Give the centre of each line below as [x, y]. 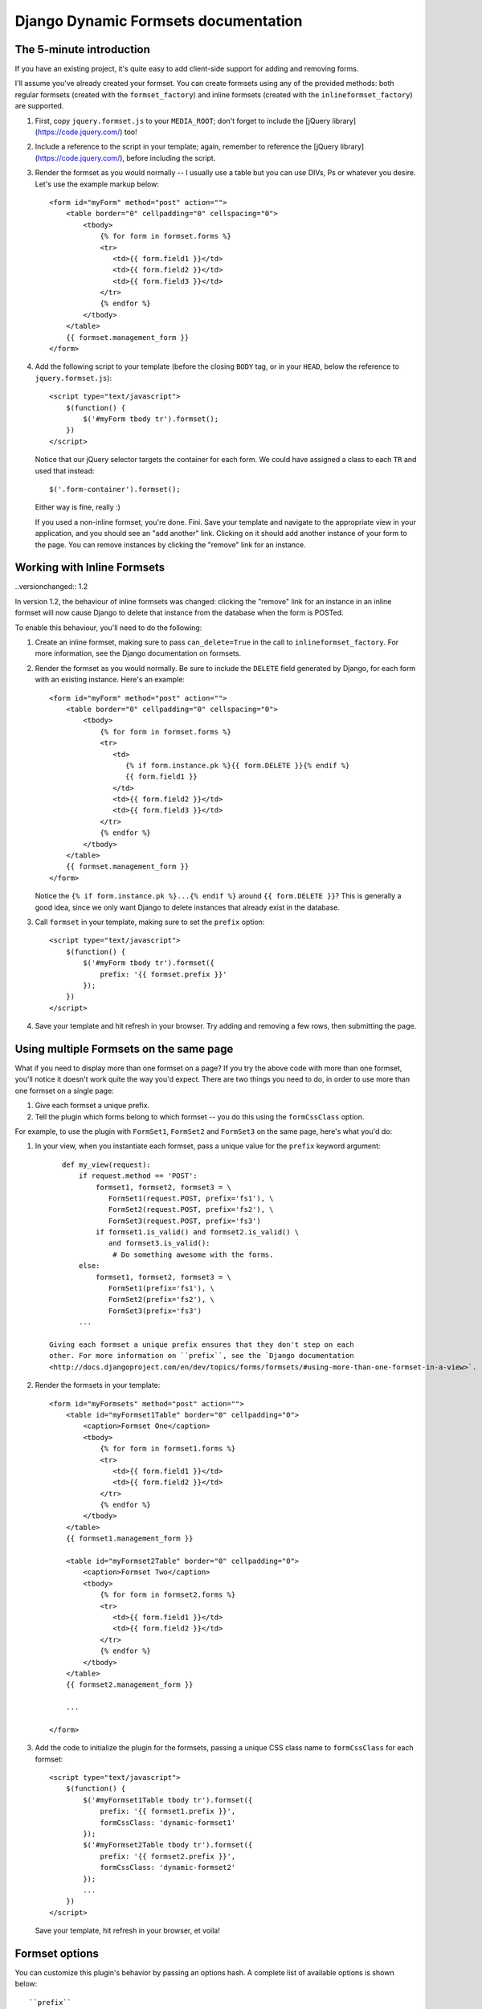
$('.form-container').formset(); [115, 489]
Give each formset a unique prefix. [92, 1106]
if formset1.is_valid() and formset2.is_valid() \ [197, 1232]
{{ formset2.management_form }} [129, 1685]
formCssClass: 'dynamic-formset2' [168, 1868]
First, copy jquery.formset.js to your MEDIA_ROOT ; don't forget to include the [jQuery [183, 121]
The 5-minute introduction [82, 49]
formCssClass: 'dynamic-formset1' [168, 1823]
